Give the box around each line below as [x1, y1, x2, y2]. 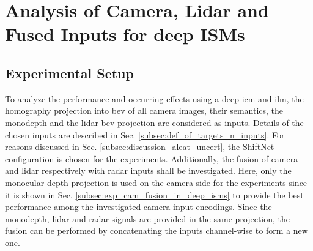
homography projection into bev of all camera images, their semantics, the [5, 104, 284, 117]
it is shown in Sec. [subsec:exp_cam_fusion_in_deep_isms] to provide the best [5, 188, 304, 201]
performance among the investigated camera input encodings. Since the [5, 200, 272, 213]
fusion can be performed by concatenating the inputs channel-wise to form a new [5, 224, 308, 237]
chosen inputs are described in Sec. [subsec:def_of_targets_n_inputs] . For [5, 128, 285, 141]
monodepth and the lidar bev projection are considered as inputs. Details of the [5, 116, 304, 129]
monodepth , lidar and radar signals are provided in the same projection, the [5, 212, 290, 225]
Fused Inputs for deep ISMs [5, 21, 245, 47]
